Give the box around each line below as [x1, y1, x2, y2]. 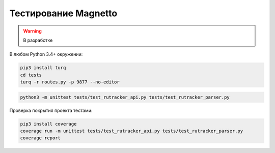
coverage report [20, 135, 61, 141]
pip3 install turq [20, 65, 66, 71]
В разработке [23, 37, 53, 43]
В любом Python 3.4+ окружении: [9, 51, 83, 57]
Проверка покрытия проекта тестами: [9, 107, 93, 113]
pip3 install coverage [20, 121, 77, 127]
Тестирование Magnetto [9, 8, 118, 19]
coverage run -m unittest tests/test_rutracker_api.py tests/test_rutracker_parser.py [20, 128, 243, 134]
